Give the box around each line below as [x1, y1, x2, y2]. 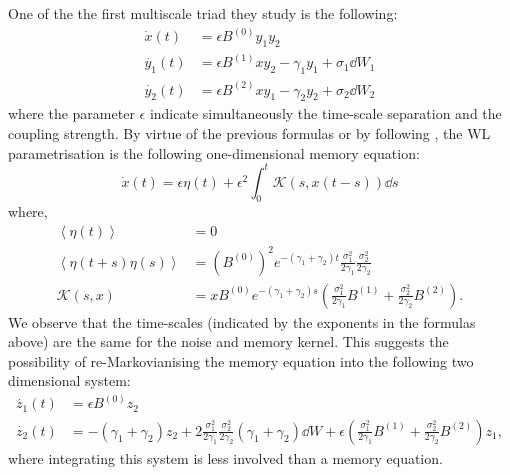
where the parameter [8, 103, 135, 124]
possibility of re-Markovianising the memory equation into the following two [8, 350, 474, 371]
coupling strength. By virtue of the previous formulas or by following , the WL [8, 122, 491, 143]
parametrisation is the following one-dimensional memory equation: [8, 142, 420, 163]
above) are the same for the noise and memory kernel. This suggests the [8, 331, 449, 352]
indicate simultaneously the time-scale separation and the [149, 103, 502, 124]
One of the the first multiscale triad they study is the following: [8, 3, 398, 23]
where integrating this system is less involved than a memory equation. [8, 447, 443, 468]
